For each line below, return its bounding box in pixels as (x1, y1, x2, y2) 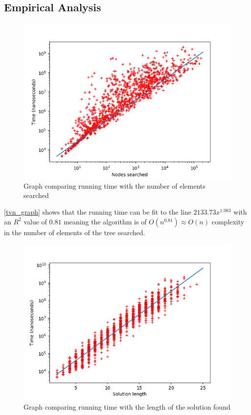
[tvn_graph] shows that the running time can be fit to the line (4, 206, 191, 217)
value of (23, 216, 47, 226)
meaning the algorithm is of (64, 216, 147, 226)
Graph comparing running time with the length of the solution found (23, 401, 230, 412)
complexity (211, 216, 245, 226)
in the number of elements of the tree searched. (4, 227, 145, 237)
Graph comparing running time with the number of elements (23, 180, 205, 191)
